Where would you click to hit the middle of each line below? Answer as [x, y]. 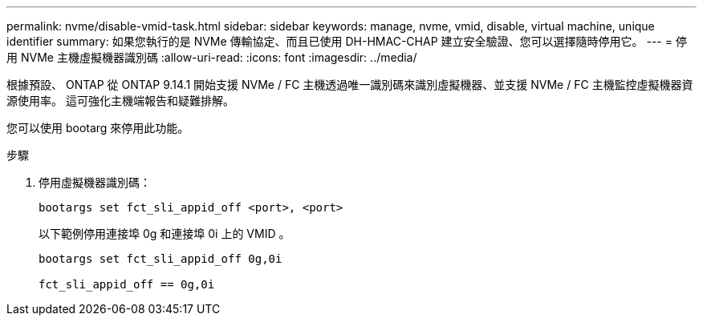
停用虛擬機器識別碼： [95, 182]
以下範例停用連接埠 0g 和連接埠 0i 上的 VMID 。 [165, 233]
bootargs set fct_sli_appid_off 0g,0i [161, 259]
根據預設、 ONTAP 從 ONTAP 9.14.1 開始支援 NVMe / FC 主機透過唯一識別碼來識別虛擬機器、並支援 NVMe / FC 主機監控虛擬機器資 [350, 85]
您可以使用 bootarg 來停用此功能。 [98, 128]
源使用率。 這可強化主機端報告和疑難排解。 [120, 101]
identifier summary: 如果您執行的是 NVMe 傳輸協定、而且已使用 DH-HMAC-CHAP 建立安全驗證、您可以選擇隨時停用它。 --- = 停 [347, 41]
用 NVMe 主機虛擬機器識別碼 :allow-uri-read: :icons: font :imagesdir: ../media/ [212, 57]
